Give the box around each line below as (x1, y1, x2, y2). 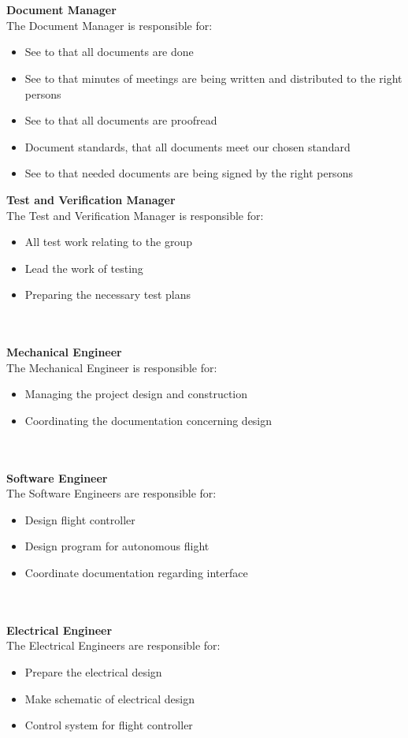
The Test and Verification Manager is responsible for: (6, 207, 264, 223)
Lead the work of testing (24, 259, 143, 276)
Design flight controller (24, 511, 135, 527)
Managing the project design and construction (24, 386, 248, 402)
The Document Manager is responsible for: (6, 17, 213, 33)
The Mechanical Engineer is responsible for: (6, 359, 217, 375)
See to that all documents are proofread (24, 112, 217, 129)
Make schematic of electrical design (24, 690, 195, 706)
